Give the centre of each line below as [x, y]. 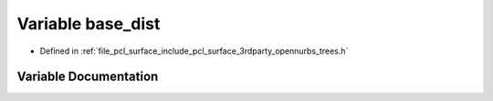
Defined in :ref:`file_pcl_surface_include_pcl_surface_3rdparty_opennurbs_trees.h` [194, 51]
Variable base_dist [89, 24]
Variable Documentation [88, 77]
